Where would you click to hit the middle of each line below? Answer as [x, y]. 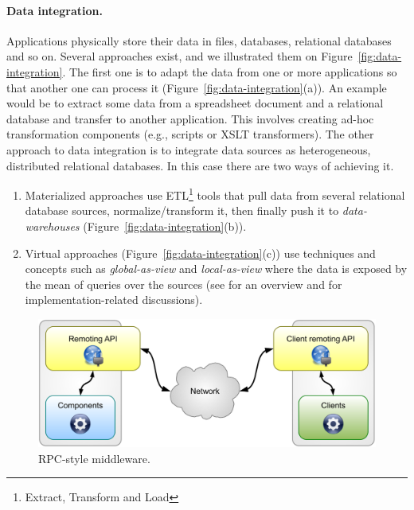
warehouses [52, 226]
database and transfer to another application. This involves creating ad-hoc [190, 118]
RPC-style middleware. [94, 458]
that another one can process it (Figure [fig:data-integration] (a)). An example [197, 87]
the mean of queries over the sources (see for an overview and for [184, 284]
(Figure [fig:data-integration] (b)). [165, 226]
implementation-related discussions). [114, 300]
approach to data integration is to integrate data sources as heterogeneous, [189, 149]
